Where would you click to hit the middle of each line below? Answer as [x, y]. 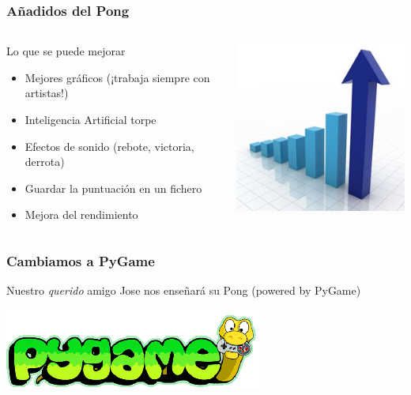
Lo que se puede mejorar [66, 51]
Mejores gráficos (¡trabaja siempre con [117, 77]
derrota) [45, 162]
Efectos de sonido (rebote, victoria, [109, 146]
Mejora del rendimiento [81, 214]
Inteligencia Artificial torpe [90, 119]
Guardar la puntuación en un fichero [113, 188]
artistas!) [47, 93]
